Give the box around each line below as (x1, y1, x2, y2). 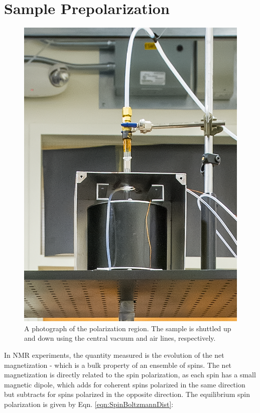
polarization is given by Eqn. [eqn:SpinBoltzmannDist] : (4, 399, 174, 409)
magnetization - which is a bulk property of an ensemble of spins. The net (4, 359, 232, 370)
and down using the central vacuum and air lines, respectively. (24, 333, 216, 343)
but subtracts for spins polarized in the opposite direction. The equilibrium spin (4, 389, 250, 399)
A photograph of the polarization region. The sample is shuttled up (24, 323, 231, 333)
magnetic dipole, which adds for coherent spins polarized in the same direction (4, 379, 245, 389)
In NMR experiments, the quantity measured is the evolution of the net (4, 350, 224, 360)
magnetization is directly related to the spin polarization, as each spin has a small (4, 369, 256, 380)
